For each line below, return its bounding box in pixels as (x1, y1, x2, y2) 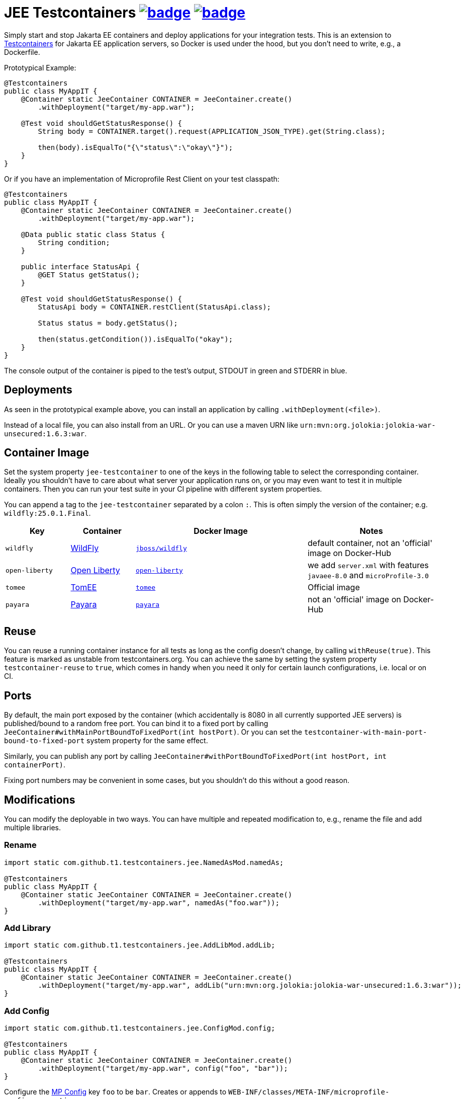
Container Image (4, 446, 89, 459)
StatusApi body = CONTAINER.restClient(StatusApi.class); (38, 302, 271, 311)
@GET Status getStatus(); (38, 270, 140, 279)
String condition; (38, 238, 110, 247)
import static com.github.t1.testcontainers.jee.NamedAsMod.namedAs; (4, 858, 284, 867)
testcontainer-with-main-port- (304, 728, 427, 737)
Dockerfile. (4, 47, 40, 56)
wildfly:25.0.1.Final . (4, 509, 91, 518)
